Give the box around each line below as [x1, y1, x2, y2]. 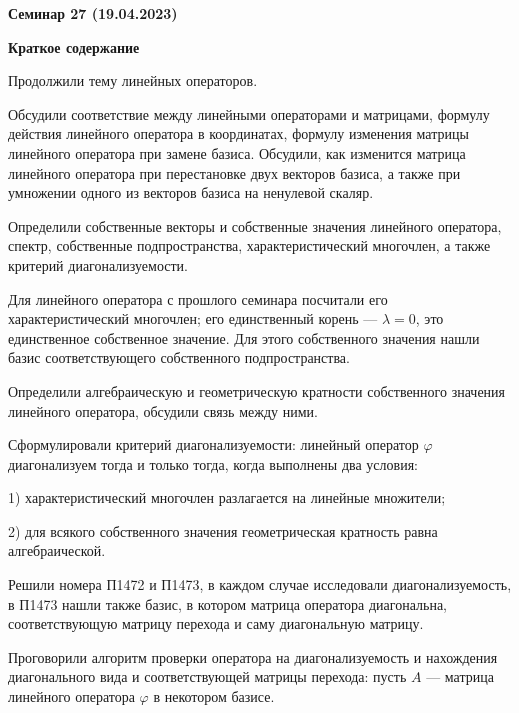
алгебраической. [8, 540, 106, 561]
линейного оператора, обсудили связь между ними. [8, 400, 318, 421]
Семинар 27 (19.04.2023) [8, 3, 178, 23]
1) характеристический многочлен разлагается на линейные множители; [8, 487, 446, 508]
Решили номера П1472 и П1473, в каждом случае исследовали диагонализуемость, [8, 574, 512, 595]
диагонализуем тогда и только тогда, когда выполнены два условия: [8, 453, 418, 474]
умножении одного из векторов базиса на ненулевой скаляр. [8, 182, 374, 203]
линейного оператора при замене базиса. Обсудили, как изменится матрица [8, 142, 466, 163]
